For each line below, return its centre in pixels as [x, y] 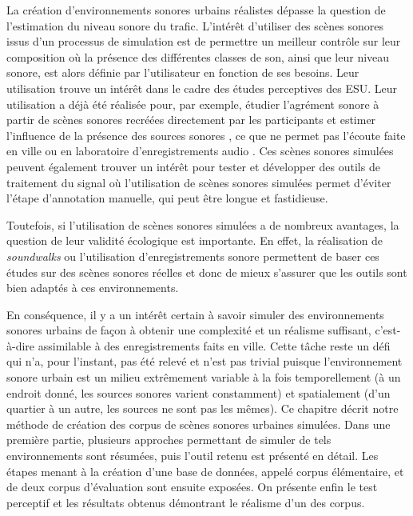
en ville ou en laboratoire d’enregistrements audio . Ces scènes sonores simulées [200, 151]
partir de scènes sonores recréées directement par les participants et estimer [191, 120]
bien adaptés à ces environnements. [93, 288]
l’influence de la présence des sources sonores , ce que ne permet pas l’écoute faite [206, 135]
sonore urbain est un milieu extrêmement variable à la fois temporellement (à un [204, 377]
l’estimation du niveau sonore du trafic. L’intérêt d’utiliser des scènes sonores [195, 25]
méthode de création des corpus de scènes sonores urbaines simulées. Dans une [199, 424]
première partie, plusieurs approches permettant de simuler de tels [169, 440]
